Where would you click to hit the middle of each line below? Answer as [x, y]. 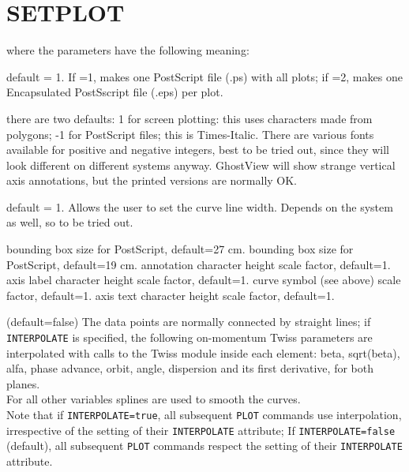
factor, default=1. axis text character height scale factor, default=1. [171, 295]
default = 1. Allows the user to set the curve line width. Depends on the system [200, 206]
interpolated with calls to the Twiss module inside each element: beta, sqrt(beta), [203, 352]
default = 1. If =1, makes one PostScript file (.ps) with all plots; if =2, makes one [204, 76]
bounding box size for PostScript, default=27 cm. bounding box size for [180, 249]
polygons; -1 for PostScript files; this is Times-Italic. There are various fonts [190, 134]
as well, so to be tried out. [70, 222]
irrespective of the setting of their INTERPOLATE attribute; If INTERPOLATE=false [201, 430]
